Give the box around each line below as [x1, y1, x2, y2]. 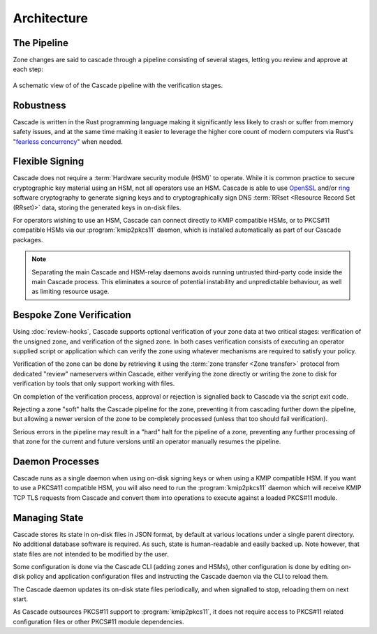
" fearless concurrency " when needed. [13, 137, 124, 146]
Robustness [13, 99, 66, 111]
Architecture [13, 10, 89, 26]
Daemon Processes [13, 455, 100, 467]
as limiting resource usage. [31, 287, 110, 296]
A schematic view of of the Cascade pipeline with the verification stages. [13, 81, 223, 89]
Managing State [13, 512, 84, 524]
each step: [13, 65, 43, 73]
